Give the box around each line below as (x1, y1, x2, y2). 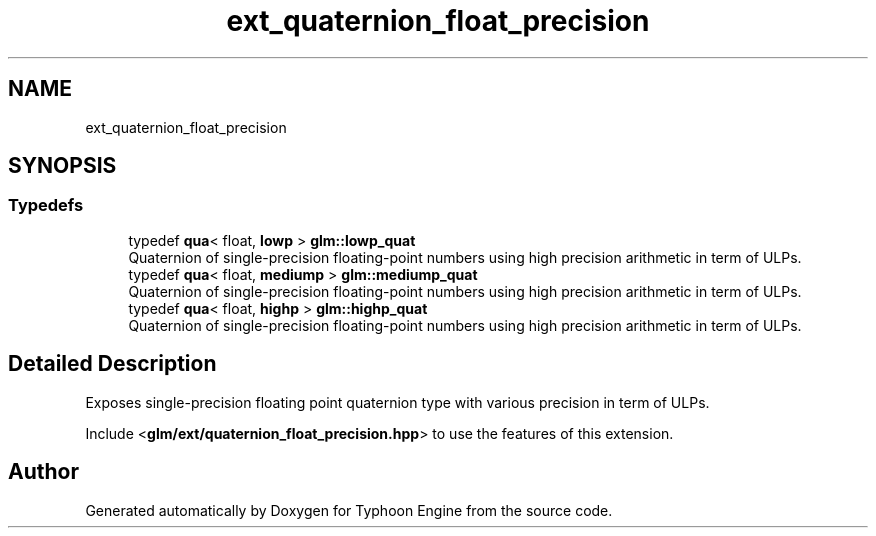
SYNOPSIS (8, 153, 117, 179)
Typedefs (8, 195, 84, 216)
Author (8, 459, 79, 485)
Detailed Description (8, 351, 217, 377)
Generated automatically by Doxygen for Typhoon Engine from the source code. (85, 501, 613, 519)
